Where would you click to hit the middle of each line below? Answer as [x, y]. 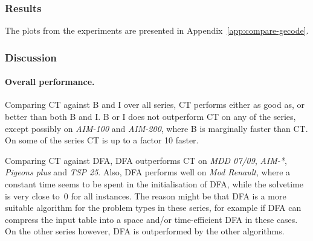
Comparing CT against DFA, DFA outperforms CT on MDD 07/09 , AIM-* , [146, 160]
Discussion [31, 57]
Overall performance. [50, 82]
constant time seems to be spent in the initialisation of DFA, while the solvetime [154, 184]
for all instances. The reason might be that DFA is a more [179, 196]
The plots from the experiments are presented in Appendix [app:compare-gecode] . [157, 30]
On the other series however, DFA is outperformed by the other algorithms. [145, 231]
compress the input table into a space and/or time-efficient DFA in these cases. [151, 219]
